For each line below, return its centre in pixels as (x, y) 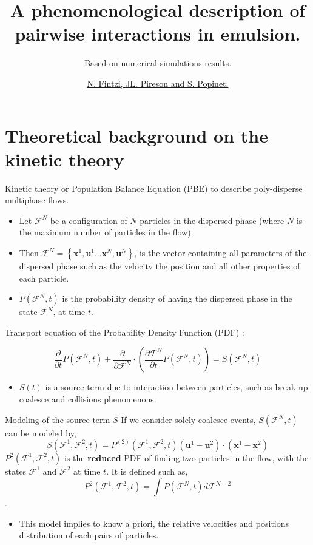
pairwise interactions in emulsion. (158, 34)
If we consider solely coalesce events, (188, 419)
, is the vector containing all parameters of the (220, 252)
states (16, 471)
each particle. (44, 278)
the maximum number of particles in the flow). (106, 232)
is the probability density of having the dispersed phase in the (177, 298)
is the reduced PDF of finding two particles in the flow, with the (187, 457)
